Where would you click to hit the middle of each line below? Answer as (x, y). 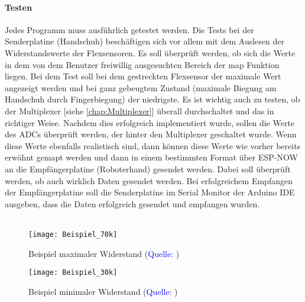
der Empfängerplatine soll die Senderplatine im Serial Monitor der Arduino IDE (150, 192)
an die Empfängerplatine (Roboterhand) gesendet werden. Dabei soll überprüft (148, 168)
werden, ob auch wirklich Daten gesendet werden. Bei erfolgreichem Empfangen (149, 180)
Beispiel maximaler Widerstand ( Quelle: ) (104, 253)
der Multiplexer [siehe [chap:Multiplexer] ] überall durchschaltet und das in (139, 110)
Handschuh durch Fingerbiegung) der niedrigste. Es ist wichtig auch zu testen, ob (152, 99)
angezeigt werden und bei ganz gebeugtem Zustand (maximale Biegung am (141, 87)
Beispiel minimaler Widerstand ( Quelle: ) (103, 291)
